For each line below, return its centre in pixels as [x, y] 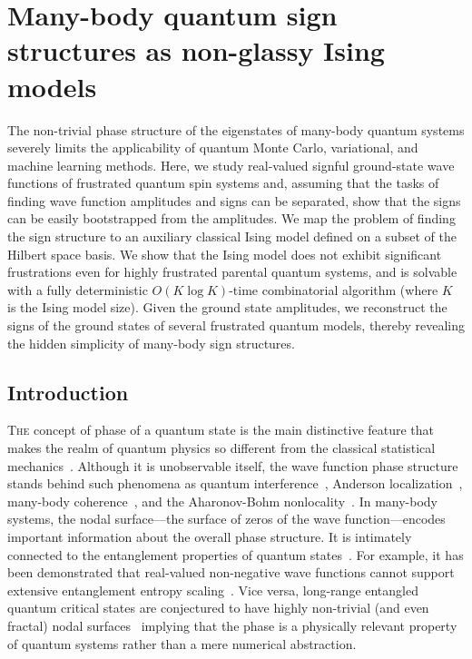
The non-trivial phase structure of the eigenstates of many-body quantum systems [236, 129]
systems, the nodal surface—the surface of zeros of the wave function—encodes [226, 519]
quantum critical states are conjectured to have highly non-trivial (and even [218, 608]
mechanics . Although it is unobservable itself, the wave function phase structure [233, 465]
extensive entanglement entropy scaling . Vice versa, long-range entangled [213, 590]
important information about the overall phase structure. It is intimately [210, 536]
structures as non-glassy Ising [196, 50]
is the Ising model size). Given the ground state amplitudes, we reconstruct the [227, 307]
